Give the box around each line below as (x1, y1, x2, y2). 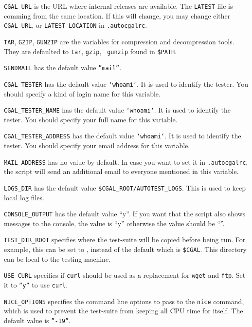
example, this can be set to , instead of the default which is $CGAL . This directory (4, 244, 247, 254)
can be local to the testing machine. (4, 253, 111, 264)
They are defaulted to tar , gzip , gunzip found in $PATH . (4, 46, 177, 56)
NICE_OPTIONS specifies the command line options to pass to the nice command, (4, 296, 244, 306)
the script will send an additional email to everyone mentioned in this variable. (4, 166, 239, 176)
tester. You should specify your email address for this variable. (4, 140, 190, 151)
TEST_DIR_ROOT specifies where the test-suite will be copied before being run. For (4, 234, 246, 245)
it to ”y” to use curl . (4, 279, 68, 289)
